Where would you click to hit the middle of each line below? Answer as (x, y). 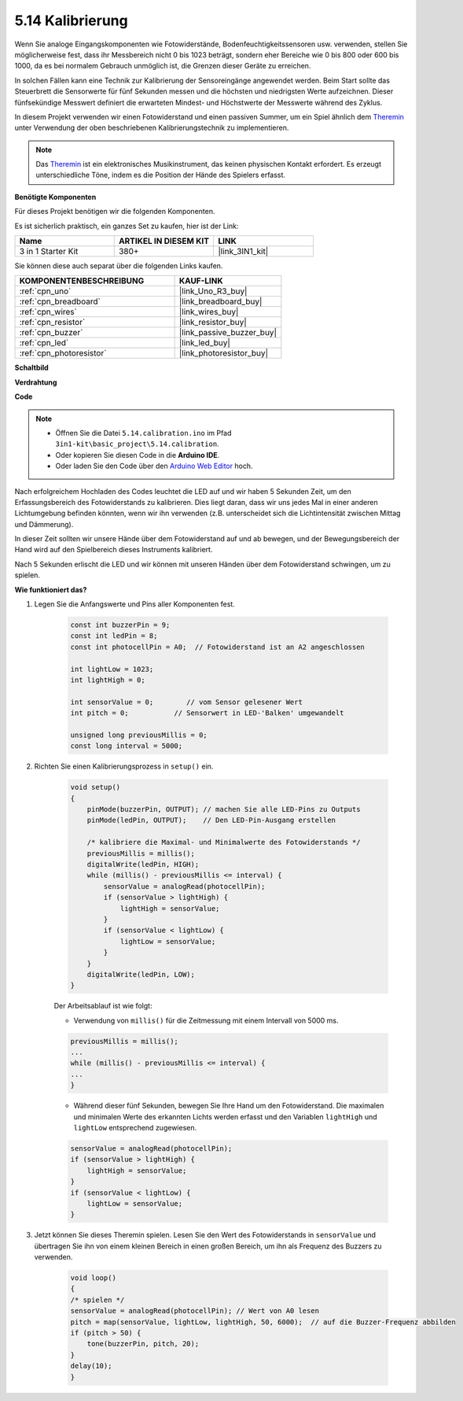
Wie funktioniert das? (51, 589)
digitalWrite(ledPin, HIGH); (143, 865)
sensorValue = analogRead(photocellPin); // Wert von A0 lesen (195, 1311)
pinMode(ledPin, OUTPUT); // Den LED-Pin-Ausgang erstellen (211, 820)
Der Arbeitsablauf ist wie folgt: (103, 1006)
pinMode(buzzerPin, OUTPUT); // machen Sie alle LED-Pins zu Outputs (224, 809)
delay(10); (91, 1366)
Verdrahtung (36, 382)
